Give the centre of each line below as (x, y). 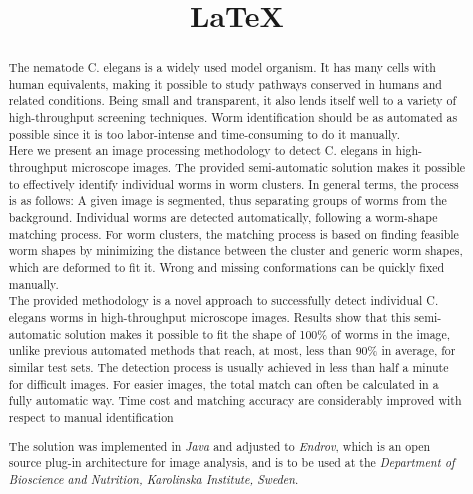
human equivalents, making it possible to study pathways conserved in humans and (225, 83)
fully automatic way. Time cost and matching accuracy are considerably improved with (235, 400)
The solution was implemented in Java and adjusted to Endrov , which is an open (219, 445)
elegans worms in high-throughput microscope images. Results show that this (209, 317)
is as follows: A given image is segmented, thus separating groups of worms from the (227, 200)
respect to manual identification (91, 416)
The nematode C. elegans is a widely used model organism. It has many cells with (222, 67)
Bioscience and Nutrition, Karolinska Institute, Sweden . (153, 478)
